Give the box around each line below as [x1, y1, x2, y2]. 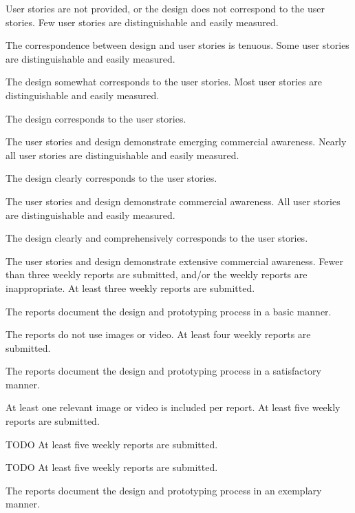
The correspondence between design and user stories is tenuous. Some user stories [6, 38, 349, 52]
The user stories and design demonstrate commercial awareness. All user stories [6, 193, 341, 208]
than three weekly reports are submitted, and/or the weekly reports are [6, 267, 308, 282]
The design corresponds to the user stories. [6, 111, 186, 125]
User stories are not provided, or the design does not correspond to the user [6, 1, 325, 15]
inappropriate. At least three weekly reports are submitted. [6, 280, 255, 295]
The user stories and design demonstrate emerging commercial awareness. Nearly [6, 134, 347, 149]
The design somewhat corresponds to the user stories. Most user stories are [6, 74, 322, 89]
